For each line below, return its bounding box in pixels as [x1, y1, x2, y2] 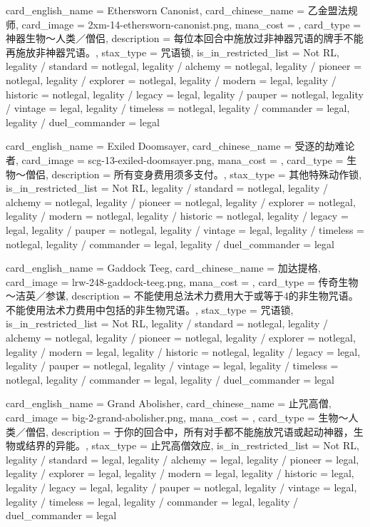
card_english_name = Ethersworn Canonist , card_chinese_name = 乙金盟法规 [6, 3, 358, 17]
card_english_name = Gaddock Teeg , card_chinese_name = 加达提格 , [6, 260, 321, 275]
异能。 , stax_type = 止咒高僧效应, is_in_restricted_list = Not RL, [55, 438, 359, 453]
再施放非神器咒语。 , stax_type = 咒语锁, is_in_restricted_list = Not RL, [6, 44, 339, 59]
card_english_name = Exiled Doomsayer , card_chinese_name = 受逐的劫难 [6, 138, 345, 153]
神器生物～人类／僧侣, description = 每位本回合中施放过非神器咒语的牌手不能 [6, 31, 364, 46]
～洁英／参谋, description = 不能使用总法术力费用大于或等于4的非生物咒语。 [6, 288, 359, 303]
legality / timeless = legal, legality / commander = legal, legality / [6, 493, 299, 508]
